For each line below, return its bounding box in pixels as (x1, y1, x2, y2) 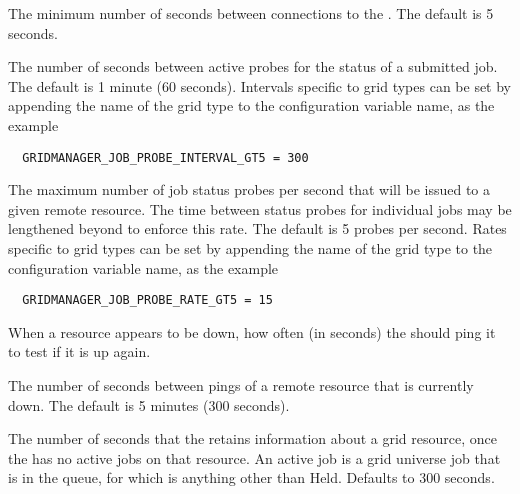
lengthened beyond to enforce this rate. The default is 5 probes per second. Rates (8, 218, 507, 239)
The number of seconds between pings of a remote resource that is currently (8, 375, 474, 396)
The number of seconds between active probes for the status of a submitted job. (8, 56, 498, 77)
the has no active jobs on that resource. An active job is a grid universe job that (8, 447, 501, 468)
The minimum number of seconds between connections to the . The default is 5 (8, 3, 494, 23)
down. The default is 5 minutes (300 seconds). (8, 394, 290, 415)
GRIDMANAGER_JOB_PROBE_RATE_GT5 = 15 (22, 293, 273, 308)
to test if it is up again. (8, 341, 151, 362)
